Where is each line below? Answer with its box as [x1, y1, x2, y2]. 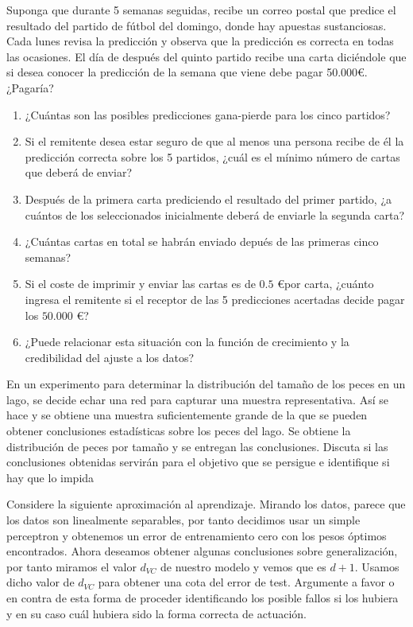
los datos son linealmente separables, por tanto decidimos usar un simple [6, 512, 361, 528]
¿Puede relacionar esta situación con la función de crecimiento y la [25, 333, 349, 350]
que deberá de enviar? [25, 164, 133, 181]
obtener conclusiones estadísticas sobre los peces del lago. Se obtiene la [6, 423, 351, 439]
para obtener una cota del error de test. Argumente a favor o [98, 574, 395, 590]
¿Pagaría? [6, 79, 54, 95]
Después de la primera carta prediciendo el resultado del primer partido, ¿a [25, 190, 392, 207]
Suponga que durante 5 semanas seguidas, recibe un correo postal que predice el [6, 2, 396, 18]
